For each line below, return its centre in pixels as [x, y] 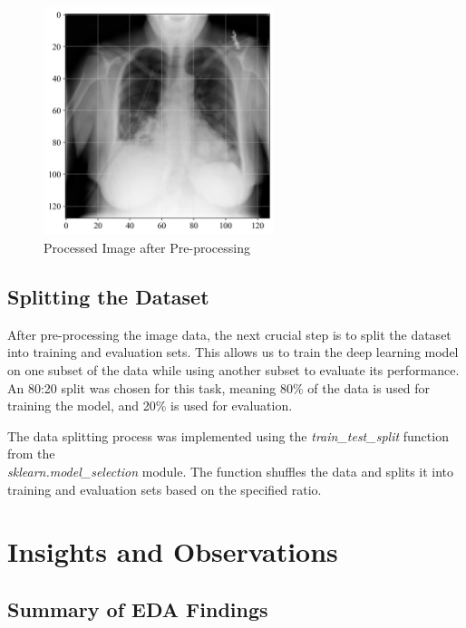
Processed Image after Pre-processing [147, 247]
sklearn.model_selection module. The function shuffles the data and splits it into [231, 471]
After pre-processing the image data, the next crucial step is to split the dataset [229, 334]
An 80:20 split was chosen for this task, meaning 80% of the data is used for [219, 387]
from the [31, 454]
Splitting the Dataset [108, 296]
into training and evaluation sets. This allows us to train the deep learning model [233, 352]
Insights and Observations [173, 551]
